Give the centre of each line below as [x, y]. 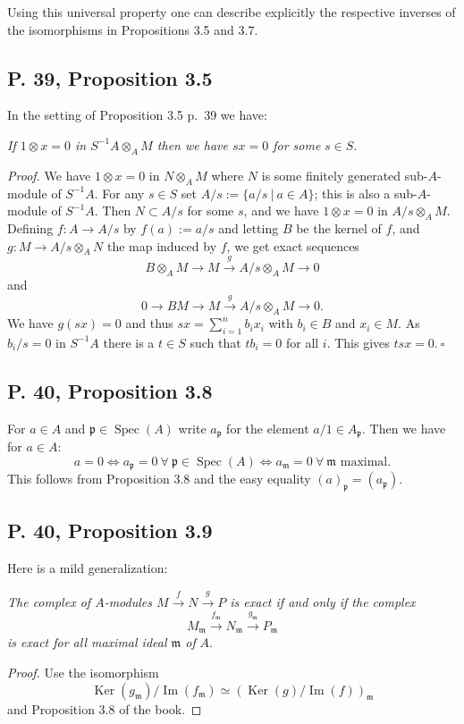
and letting [249, 227]
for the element [268, 428]
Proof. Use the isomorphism [83, 673]
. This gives [358, 342]
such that [215, 342]
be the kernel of [339, 227]
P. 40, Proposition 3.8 [110, 390]
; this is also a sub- [366, 193]
